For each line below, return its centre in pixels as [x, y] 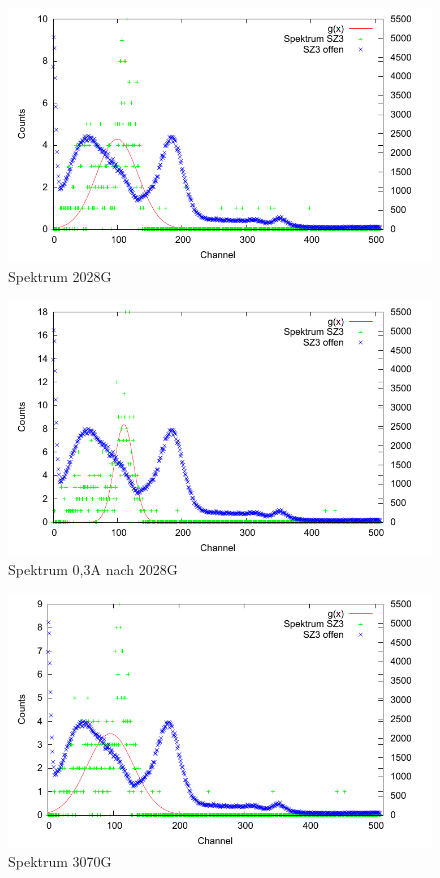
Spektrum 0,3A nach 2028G [93, 568]
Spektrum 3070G [60, 861]
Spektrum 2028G [60, 275]
